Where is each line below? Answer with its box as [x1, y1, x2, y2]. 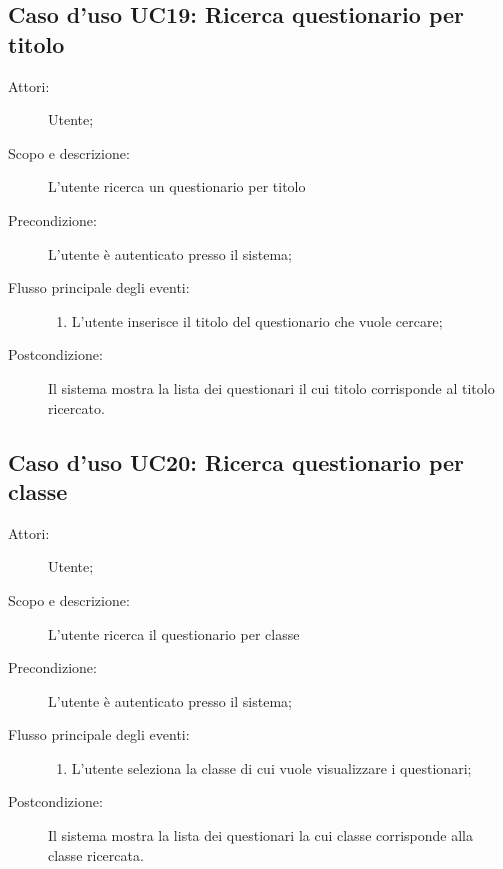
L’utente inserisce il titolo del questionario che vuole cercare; [71, 310, 443, 331]
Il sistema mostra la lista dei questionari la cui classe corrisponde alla [48, 825, 474, 846]
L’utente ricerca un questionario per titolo [48, 176, 306, 197]
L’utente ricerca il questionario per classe [48, 623, 300, 644]
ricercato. [48, 397, 105, 418]
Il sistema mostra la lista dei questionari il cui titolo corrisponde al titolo [48, 377, 495, 398]
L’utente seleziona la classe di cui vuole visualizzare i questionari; [71, 757, 472, 778]
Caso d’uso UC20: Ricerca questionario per [8, 446, 465, 477]
